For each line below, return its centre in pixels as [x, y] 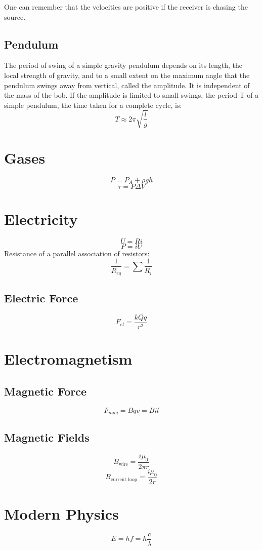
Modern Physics [61, 514]
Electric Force [41, 298]
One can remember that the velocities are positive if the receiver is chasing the [126, 7]
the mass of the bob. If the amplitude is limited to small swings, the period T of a [131, 95]
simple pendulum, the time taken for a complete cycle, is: [93, 105]
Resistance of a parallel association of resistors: [77, 253]
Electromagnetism [68, 359]
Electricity [41, 219]
